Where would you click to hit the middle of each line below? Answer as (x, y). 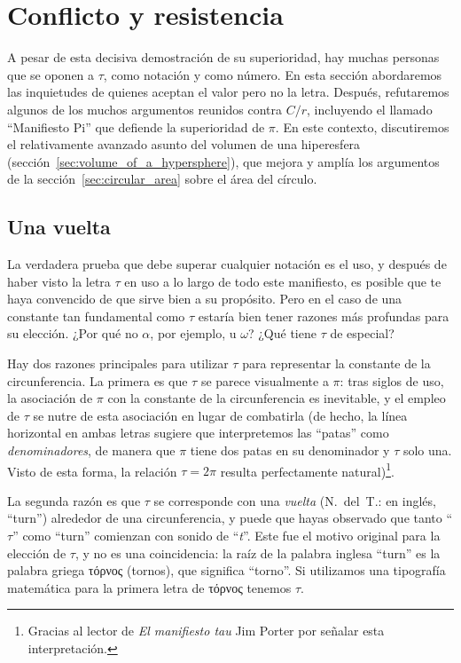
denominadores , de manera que (91, 450)
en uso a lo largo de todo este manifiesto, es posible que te (283, 281)
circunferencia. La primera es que (98, 380)
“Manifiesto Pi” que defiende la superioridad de (136, 126)
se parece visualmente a (265, 380)
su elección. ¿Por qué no (73, 333)
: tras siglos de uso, (392, 380)
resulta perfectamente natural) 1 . (307, 470)
